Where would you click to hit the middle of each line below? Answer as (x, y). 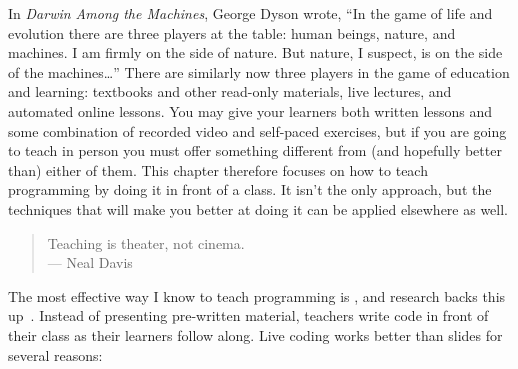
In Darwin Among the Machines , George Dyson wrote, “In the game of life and (250, 13)
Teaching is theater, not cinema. (146, 242)
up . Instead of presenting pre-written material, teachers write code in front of (248, 315)
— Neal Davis (90, 262)
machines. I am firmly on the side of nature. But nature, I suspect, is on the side (255, 52)
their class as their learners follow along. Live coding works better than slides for (255, 334)
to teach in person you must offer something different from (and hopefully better (255, 150)
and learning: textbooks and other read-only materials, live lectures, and (230, 91)
